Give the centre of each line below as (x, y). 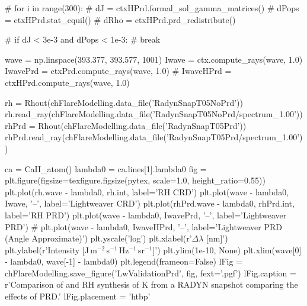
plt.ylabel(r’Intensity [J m (51, 249)
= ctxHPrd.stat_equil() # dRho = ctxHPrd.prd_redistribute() (120, 19)
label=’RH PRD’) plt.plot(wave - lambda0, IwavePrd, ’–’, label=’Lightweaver (146, 215)
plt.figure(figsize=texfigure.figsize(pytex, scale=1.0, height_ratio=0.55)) (135, 180)
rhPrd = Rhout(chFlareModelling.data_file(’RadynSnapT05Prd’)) (126, 125)
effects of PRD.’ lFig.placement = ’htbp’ (78, 296)
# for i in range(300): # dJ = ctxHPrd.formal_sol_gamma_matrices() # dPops (152, 8)
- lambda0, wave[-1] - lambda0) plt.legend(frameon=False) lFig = (124, 261)
